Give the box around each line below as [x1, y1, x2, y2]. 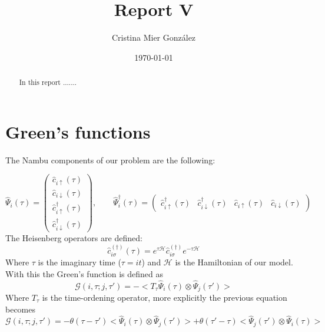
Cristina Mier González [111, 31, 196, 44]
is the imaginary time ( [38, 256, 121, 268]
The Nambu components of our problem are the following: [5, 153, 215, 166]
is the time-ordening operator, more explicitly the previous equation [42, 291, 287, 304]
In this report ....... [19, 77, 77, 87]
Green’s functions [5, 119, 151, 143]
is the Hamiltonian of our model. [175, 256, 293, 268]
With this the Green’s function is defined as [5, 267, 164, 280]
